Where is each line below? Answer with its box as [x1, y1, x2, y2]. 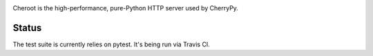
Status [12, 21, 42, 34]
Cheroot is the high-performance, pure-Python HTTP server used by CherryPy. [12, 4, 238, 12]
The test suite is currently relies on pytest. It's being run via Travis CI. [12, 40, 210, 48]
